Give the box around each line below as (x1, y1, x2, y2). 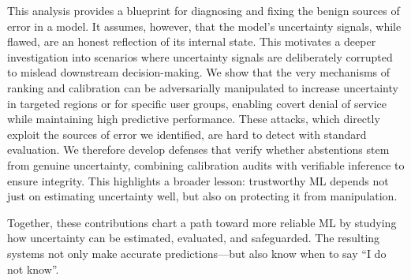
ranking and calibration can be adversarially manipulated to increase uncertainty (7, 79, 398, 95)
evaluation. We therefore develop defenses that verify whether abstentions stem (7, 141, 390, 158)
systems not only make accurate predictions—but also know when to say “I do (7, 245, 387, 261)
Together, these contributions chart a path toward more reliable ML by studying (7, 214, 397, 230)
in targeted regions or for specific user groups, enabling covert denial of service (7, 95, 387, 111)
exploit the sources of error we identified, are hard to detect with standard (7, 125, 367, 142)
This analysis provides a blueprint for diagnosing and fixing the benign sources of (7, 2, 400, 18)
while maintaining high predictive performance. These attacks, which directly (7, 110, 380, 127)
